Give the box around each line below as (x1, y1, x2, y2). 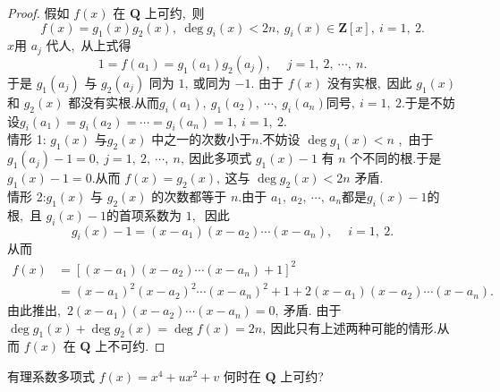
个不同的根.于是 (350, 149, 442, 167)
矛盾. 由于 (283, 301, 342, 320)
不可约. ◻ (107, 337, 165, 355)
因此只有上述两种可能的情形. (270, 318, 437, 337)
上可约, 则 (144, 4, 205, 21)
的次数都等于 (151, 187, 227, 206)
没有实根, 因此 (326, 72, 412, 91)
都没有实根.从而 (68, 92, 160, 111)
